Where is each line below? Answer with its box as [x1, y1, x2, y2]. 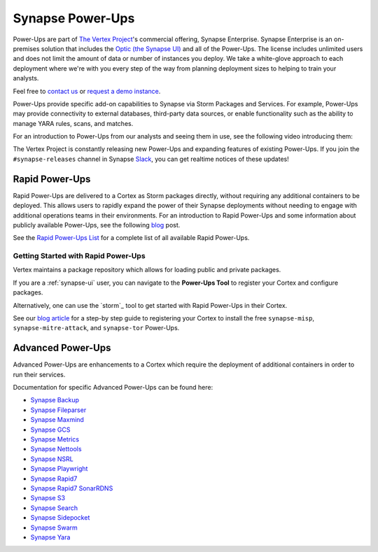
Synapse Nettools [30, 445, 82, 453]
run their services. [13, 370, 66, 378]
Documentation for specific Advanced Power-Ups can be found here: [13, 383, 213, 392]
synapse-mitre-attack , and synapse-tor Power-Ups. [13, 324, 180, 332]
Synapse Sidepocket [30, 514, 90, 522]
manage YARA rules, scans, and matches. [13, 119, 134, 127]
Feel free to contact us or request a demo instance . [13, 87, 161, 95]
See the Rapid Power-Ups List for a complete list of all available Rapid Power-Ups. [13, 234, 250, 242]
